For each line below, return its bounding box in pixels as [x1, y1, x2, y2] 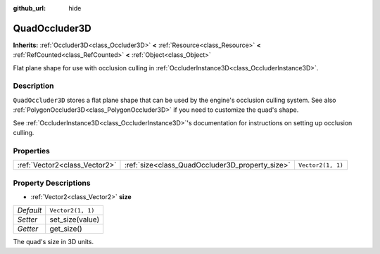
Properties [13, 146, 51, 155]
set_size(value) [49, 215, 100, 224]
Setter [17, 215, 38, 224]
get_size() [49, 224, 82, 234]
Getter [17, 224, 39, 234]
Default [17, 205, 42, 215]
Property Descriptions [13, 178, 91, 188]
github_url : [13, 4, 46, 12]
